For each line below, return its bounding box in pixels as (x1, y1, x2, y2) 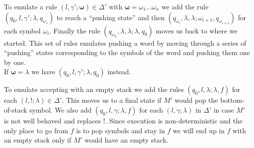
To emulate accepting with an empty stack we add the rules (4, 84, 184, 94)
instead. (107, 66, 131, 77)
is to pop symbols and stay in (76, 125, 165, 135)
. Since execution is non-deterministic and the (105, 115, 243, 125)
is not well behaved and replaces (4, 115, 101, 125)
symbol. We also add (29, 104, 92, 115)
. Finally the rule (49, 25, 100, 35)
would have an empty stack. (85, 135, 169, 145)
